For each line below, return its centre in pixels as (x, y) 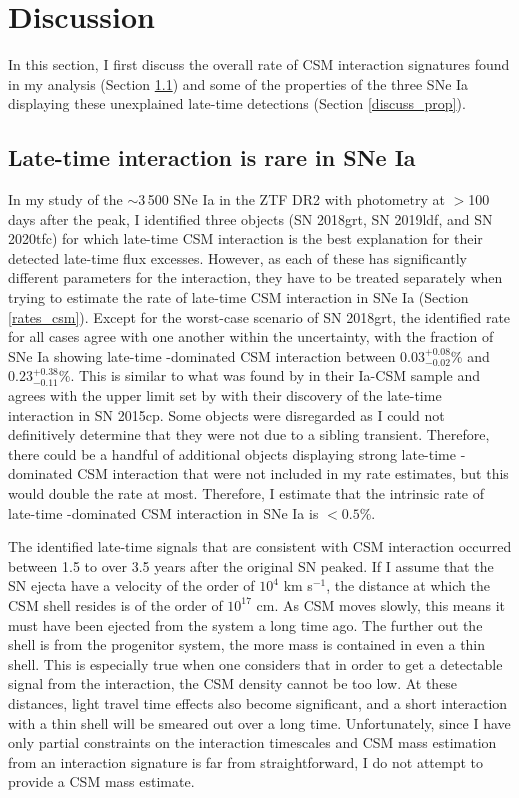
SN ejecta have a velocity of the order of (131, 585)
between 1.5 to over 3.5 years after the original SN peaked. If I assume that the (251, 565)
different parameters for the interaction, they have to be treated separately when (255, 277)
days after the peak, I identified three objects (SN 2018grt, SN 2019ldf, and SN (250, 218)
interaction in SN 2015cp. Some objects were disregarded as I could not (226, 414)
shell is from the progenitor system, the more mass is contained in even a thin (247, 644)
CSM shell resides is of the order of (115, 604)
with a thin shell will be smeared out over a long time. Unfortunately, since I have (259, 722)
